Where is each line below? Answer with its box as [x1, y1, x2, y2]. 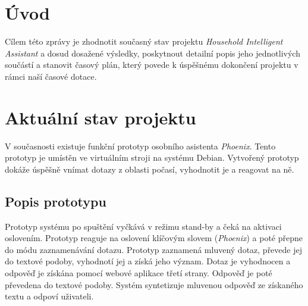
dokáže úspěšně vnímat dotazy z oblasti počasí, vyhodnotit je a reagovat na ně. [5, 163, 294, 175]
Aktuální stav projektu [5, 105, 196, 129]
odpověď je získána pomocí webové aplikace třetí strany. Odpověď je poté [5, 266, 272, 279]
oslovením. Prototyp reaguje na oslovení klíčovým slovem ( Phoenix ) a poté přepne [5, 232, 303, 244]
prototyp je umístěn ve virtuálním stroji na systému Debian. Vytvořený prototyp [5, 151, 299, 164]
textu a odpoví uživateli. [5, 290, 94, 302]
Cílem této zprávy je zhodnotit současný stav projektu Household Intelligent [5, 35, 283, 48]
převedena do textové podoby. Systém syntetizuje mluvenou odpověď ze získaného [5, 278, 303, 291]
